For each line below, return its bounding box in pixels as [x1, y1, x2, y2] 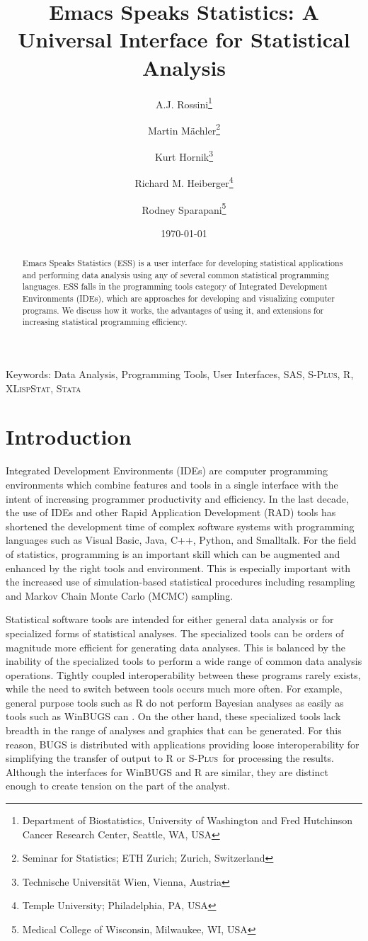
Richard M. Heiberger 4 [134, 173, 234, 190]
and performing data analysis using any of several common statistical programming [22, 268, 330, 280]
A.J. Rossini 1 [156, 94, 212, 111]
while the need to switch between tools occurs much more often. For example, [6, 681, 343, 696]
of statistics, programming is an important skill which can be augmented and [6, 546, 340, 561]
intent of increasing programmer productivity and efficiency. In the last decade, [6, 491, 349, 506]
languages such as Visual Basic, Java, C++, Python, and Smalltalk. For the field [6, 532, 357, 547]
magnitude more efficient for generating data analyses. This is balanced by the [6, 639, 345, 654]
